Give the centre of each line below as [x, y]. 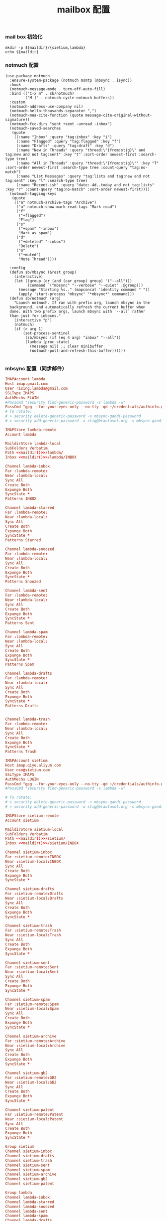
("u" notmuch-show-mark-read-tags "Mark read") [66, 207]
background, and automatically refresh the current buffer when [78, 307]
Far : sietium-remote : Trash [33, 930]
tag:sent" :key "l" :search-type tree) [46, 180]
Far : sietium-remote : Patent [34, 1114]
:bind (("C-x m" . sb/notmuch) [42, 93]
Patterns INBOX [21, 499]
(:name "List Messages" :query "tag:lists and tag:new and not [83, 176]
